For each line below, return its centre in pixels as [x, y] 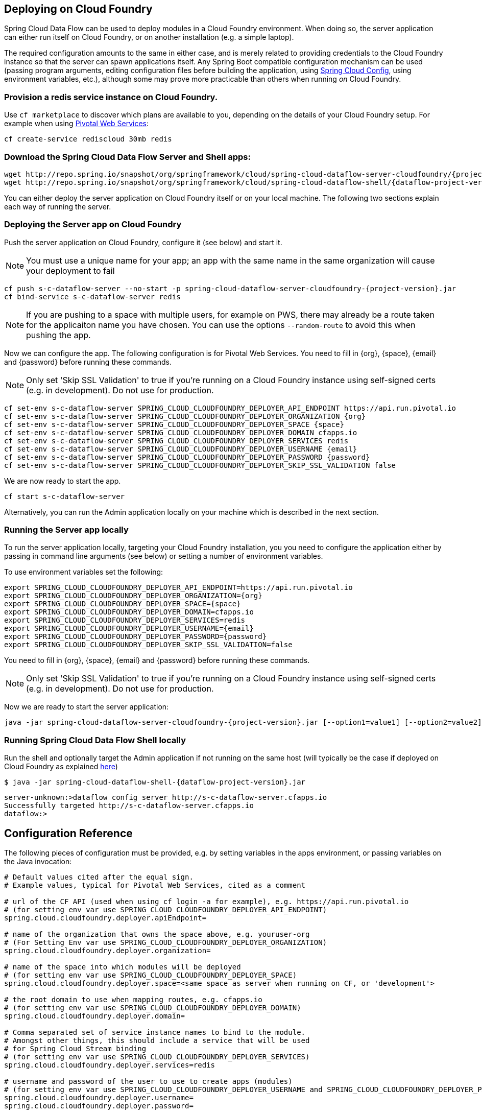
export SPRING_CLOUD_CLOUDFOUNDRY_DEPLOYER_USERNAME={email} [129, 629]
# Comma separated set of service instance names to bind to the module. [155, 1033]
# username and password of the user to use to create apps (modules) [148, 1082]
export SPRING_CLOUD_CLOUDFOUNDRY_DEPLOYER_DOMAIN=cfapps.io [129, 612]
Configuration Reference [68, 833]
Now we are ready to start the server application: [87, 707]
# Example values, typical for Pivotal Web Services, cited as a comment [155, 885]
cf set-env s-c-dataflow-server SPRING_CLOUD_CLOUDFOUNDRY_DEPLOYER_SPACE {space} [174, 424]
